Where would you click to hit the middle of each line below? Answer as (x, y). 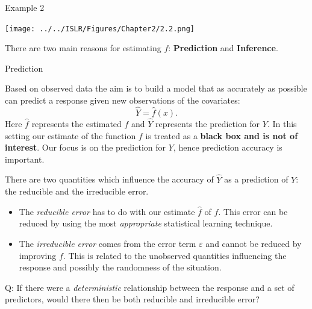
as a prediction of (256, 179)
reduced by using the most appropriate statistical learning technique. (146, 223)
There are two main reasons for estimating (83, 48)
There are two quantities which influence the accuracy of (109, 179)
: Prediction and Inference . (223, 48)
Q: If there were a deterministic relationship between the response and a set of (150, 287)
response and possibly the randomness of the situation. (120, 267)
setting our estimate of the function (70, 135)
